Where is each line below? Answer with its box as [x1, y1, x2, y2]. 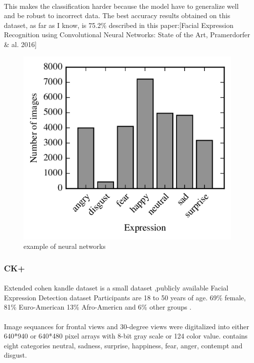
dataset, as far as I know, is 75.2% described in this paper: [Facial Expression [4, 20, 233, 30]
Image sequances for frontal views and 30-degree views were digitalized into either [4, 321, 249, 331]
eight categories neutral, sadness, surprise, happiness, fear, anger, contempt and [4, 340, 243, 350]
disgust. [4, 350, 27, 360]
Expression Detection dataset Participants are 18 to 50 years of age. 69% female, [4, 292, 246, 302]
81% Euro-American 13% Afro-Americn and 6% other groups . [4, 302, 192, 312]
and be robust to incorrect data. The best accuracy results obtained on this [4, 10, 231, 21]
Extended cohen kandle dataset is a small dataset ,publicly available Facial [4, 283, 229, 293]
